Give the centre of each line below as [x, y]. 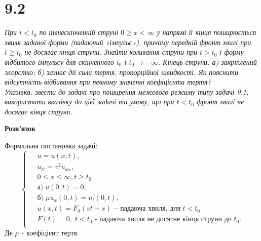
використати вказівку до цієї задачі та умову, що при [89, 102]
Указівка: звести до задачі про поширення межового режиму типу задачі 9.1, [127, 91]
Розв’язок [20, 128]
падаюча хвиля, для [150, 209]
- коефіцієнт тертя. [50, 233]
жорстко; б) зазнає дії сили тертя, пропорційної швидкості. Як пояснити [121, 72]
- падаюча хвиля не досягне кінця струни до [163, 219]
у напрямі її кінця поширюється [207, 32]
